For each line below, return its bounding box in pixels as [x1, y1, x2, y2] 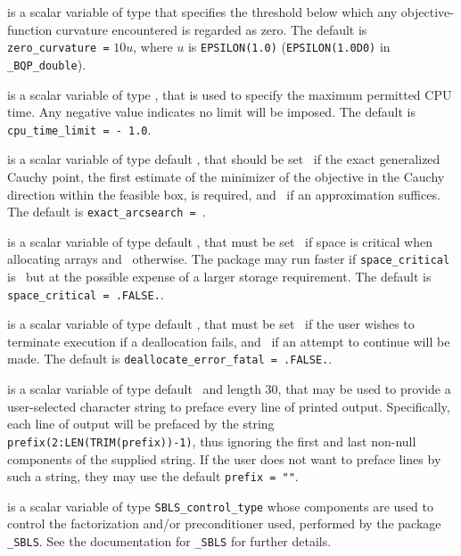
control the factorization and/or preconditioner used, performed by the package [7, 514, 441, 533]
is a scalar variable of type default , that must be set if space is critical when [7, 232, 432, 250]
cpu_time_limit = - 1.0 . [7, 119, 152, 138]
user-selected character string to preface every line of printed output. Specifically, [7, 397, 450, 415]
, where [133, 37, 173, 56]
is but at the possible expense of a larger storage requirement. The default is [7, 267, 432, 286]
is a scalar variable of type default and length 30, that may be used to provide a [7, 380, 451, 398]
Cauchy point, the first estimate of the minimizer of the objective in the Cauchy [7, 167, 445, 185]
